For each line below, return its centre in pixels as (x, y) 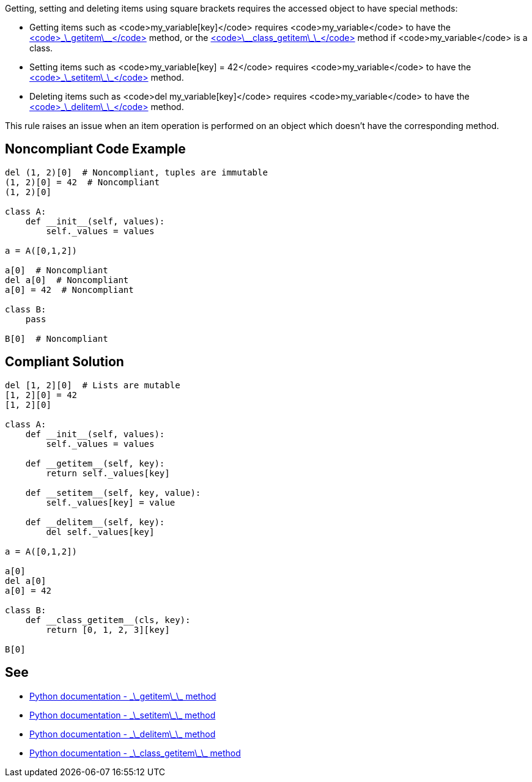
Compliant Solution (65, 362)
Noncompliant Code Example (95, 149)
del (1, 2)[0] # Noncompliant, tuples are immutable (136, 172)
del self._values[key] (100, 532)
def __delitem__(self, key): (95, 522)
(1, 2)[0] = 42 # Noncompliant (82, 182)
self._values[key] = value (111, 502)
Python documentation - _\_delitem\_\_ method (123, 734)
